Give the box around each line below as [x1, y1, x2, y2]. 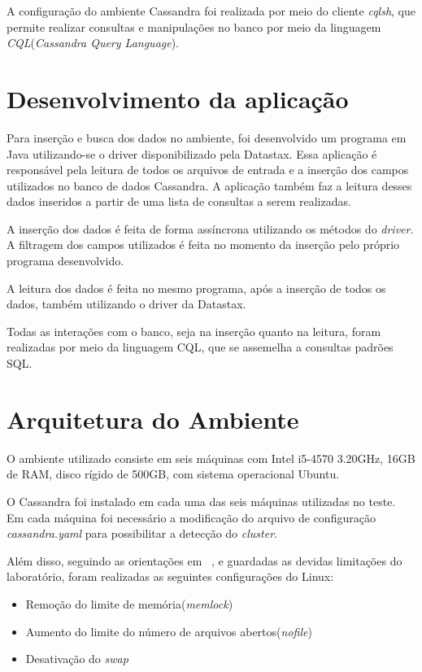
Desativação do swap [25, 650, 128, 667]
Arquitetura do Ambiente [7, 402, 299, 435]
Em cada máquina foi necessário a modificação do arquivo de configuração [7, 508, 376, 526]
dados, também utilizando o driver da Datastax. [7, 295, 246, 312]
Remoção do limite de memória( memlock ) [25, 595, 233, 612]
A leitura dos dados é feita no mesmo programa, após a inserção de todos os [7, 279, 386, 296]
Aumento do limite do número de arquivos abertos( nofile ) [25, 622, 312, 639]
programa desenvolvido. [7, 252, 124, 269]
